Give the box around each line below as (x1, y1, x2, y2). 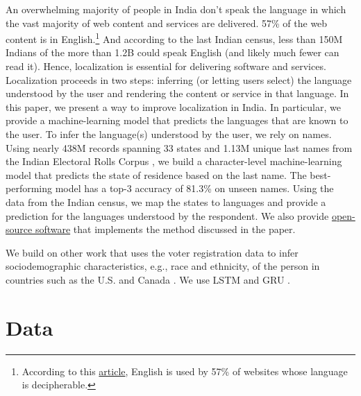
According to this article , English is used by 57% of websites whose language (22, 363, 348, 378)
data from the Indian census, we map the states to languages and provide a (6, 194, 326, 209)
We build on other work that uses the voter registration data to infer (6, 245, 299, 259)
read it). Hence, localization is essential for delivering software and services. (6, 59, 326, 74)
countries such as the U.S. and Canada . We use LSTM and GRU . (6, 272, 290, 286)
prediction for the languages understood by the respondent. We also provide (6, 208, 329, 223)
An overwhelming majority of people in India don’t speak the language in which (6, 2, 346, 16)
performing (6, 181, 52, 196)
